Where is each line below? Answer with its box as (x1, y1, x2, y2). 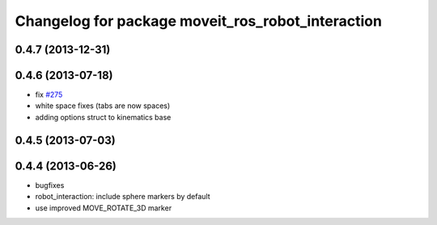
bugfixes (35, 180, 65, 190)
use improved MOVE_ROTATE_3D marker (35, 202, 172, 213)
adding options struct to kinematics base (35, 112, 172, 122)
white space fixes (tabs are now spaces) (35, 101, 171, 110)
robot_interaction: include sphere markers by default (35, 192, 210, 202)
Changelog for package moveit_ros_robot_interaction (15, 12, 382, 30)
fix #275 (35, 90, 63, 100)
